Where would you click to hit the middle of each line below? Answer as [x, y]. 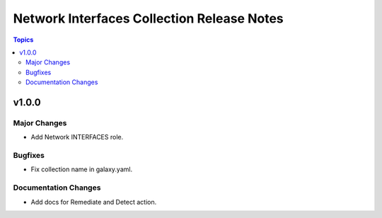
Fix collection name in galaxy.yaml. [82, 169]
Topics [23, 40]
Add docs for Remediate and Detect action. [94, 202]
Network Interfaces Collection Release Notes [149, 18]
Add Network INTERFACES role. [77, 137]
